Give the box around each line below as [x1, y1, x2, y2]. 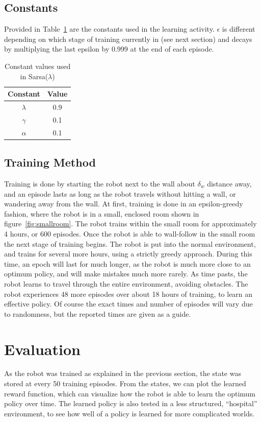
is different [222, 24, 255, 34]
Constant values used [4, 60, 71, 71]
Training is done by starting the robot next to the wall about [4, 178, 195, 189]
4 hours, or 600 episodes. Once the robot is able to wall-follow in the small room [4, 228, 255, 239]
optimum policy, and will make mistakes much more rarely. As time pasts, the [4, 268, 248, 279]
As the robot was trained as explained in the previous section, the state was [4, 368, 241, 379]
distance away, [207, 178, 252, 189]
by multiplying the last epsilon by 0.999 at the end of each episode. [4, 43, 214, 54]
